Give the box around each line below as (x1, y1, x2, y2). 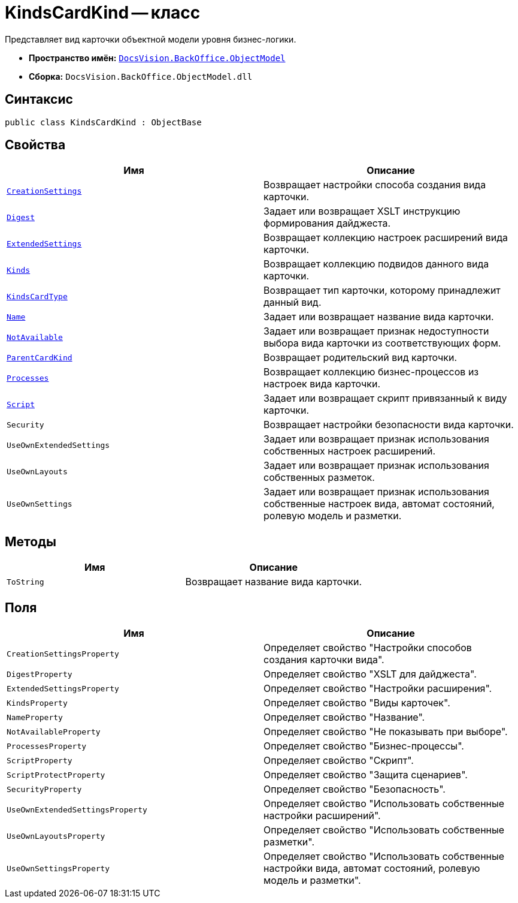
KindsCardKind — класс (5, 2, 201, 23)
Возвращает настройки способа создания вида (263, 179, 486, 191)
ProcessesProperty (7, 741, 87, 751)
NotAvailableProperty (7, 727, 101, 736)
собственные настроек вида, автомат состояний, (263, 498, 495, 510)
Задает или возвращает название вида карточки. (263, 311, 494, 323)
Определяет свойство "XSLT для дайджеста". (263, 668, 477, 681)
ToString (7, 577, 44, 586)
